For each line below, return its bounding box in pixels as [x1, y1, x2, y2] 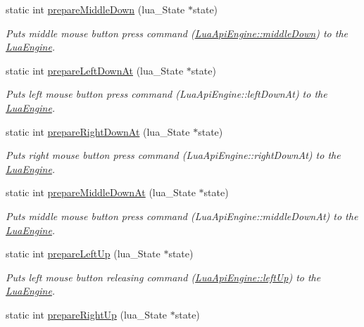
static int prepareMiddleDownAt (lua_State [6, 185, 196, 200]
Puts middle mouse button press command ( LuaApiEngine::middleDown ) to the [6, 25, 349, 40]
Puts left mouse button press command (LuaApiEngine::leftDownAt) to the [6, 86, 327, 101]
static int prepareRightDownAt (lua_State [6, 124, 190, 139]
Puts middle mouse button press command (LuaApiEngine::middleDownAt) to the [6, 208, 358, 223]
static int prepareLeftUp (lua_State [6, 246, 161, 261]
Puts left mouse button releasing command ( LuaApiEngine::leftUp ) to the [6, 269, 321, 284]
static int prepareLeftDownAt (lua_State [6, 63, 184, 77]
